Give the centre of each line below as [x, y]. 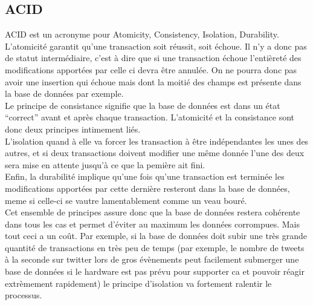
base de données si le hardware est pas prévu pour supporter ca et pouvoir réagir [155, 271]
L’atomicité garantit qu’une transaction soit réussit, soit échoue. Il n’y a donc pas [156, 46]
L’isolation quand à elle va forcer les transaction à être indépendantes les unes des [157, 141]
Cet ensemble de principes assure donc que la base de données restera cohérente [153, 212]
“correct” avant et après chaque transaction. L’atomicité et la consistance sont [150, 117]
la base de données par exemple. [64, 93]
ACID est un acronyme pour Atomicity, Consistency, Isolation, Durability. [142, 34]
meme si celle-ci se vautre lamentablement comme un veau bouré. [126, 200]
